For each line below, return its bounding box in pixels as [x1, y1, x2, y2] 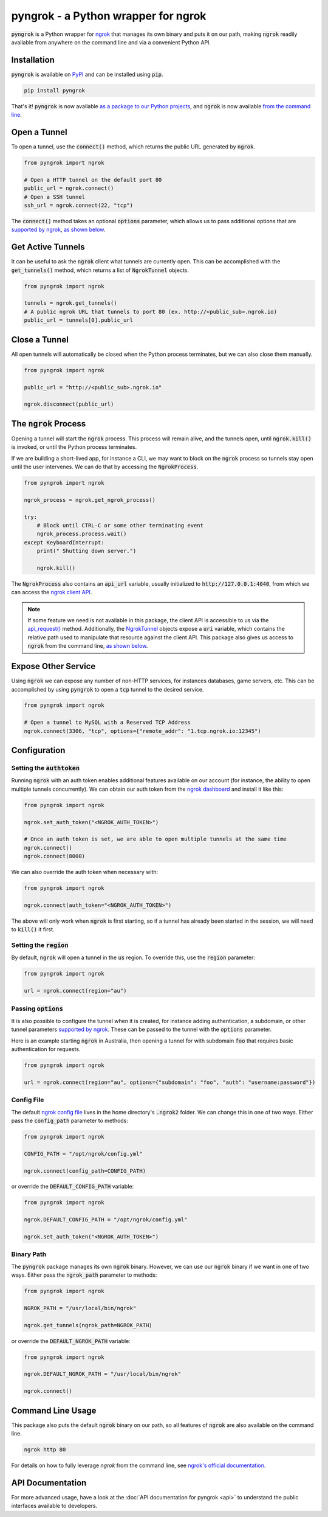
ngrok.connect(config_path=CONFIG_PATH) [24, 1167, 146, 1174]
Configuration [11, 745, 66, 755]
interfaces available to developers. [11, 1502, 98, 1510]
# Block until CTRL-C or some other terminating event [36, 522, 203, 529]
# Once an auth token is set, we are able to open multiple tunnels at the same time [24, 836, 287, 842]
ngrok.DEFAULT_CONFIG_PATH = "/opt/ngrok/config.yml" [24, 1217, 188, 1223]
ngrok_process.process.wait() [36, 530, 127, 538]
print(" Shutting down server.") [36, 547, 137, 555]
